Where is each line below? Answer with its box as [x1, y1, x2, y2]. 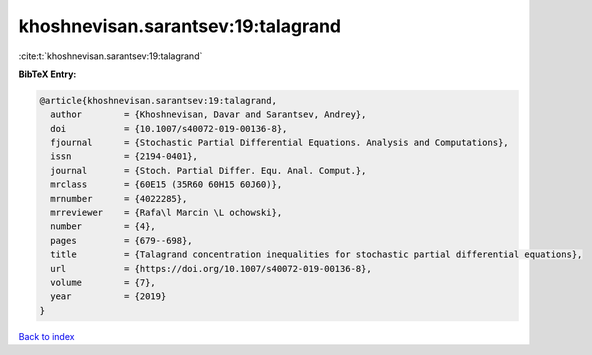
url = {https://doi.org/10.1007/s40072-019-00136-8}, [50, 263, 372, 274]
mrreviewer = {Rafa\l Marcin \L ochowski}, [50, 207, 283, 219]
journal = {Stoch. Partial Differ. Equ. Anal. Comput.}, [50, 165, 367, 176]
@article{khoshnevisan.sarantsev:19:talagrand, [39, 95, 277, 106]
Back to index [18, 330, 75, 342]
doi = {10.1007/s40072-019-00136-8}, [50, 123, 288, 134]
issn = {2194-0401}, [50, 151, 199, 162]
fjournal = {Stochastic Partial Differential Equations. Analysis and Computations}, [50, 137, 509, 149]
